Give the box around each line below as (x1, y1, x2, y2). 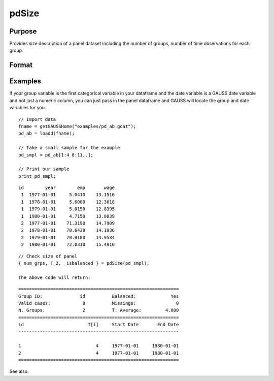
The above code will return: (18, 274, 91, 280)
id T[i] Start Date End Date (18, 322, 179, 328)
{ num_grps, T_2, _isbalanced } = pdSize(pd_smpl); (18, 260, 150, 266)
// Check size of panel (18, 253, 78, 259)
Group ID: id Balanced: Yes (18, 293, 179, 299)
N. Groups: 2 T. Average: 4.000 (18, 307, 179, 313)
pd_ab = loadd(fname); (18, 131, 75, 137)
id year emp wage (18, 185, 115, 190)
